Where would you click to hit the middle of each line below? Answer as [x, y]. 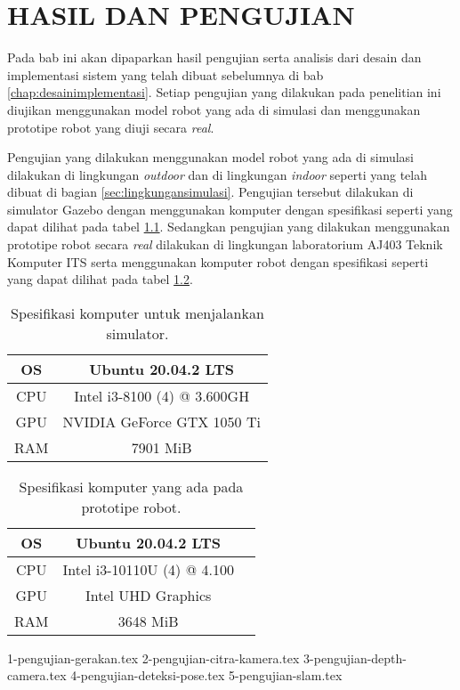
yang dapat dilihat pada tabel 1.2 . [100, 279]
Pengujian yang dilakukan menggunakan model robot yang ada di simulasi [211, 157]
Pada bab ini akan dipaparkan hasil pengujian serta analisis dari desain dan [214, 57]
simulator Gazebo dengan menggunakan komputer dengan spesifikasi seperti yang [230, 209]
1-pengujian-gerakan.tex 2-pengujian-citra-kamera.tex [153, 658]
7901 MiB [161, 447]
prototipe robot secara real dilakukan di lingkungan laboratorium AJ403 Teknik [225, 244]
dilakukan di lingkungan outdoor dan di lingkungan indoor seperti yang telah [217, 174]
